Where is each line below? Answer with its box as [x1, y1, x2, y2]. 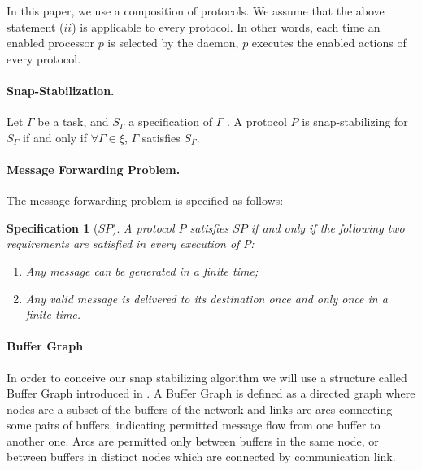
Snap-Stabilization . [7, 81, 115, 98]
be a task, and [37, 113, 109, 130]
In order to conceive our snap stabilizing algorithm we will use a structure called [7, 368, 407, 385]
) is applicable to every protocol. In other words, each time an [72, 18, 381, 35]
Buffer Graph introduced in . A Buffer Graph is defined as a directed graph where [7, 385, 415, 402]
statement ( [7, 18, 64, 35]
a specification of [128, 113, 213, 130]
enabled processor [7, 34, 94, 51]
